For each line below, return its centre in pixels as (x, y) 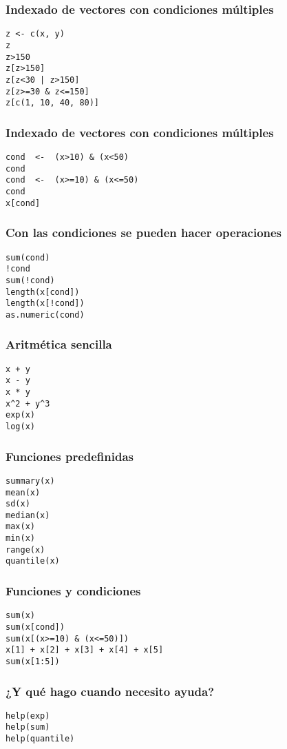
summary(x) (30, 481)
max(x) (20, 527)
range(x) (25, 550)
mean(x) (23, 492)
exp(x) (20, 415)
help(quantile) (40, 739)
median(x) (28, 515)
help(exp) (28, 716)
